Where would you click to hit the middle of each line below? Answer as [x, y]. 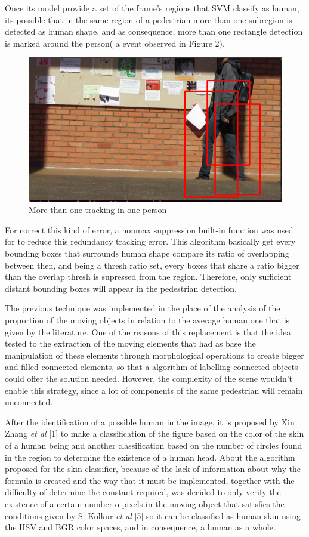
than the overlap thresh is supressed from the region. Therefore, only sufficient [148, 277]
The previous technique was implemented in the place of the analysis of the [143, 308]
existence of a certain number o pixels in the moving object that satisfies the [145, 503]
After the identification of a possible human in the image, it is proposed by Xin [150, 422]
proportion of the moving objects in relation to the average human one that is [147, 320]
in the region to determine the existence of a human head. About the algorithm [150, 457]
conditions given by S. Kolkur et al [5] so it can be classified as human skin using [153, 515]
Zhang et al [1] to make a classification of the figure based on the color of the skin [154, 433]
